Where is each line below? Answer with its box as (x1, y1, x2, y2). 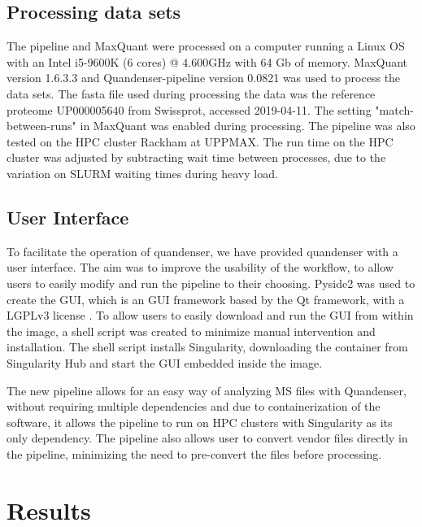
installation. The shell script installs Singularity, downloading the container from (7, 338, 408, 355)
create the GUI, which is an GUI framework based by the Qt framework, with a (7, 290, 405, 307)
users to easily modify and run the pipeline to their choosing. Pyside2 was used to (7, 274, 415, 291)
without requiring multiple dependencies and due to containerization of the (7, 398, 381, 415)
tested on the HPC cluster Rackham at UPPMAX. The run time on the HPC (7, 133, 394, 150)
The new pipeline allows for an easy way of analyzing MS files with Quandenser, (7, 381, 407, 399)
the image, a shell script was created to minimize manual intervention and (7, 322, 376, 339)
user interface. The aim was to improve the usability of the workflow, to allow (7, 259, 394, 276)
